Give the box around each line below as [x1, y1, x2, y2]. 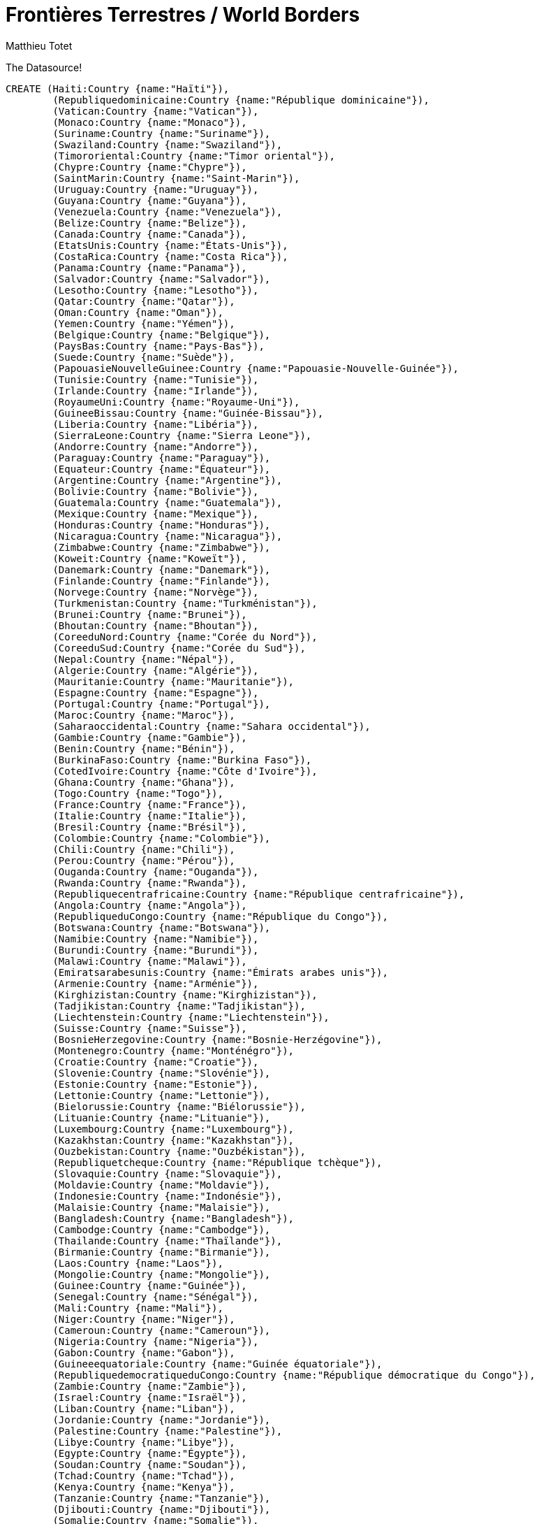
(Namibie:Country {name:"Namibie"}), [52, 933, 259, 944]
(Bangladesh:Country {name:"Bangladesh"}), [52, 1212, 295, 1224]
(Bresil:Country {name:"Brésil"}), [52, 821, 247, 833]
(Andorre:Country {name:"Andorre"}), [52, 440, 259, 452]
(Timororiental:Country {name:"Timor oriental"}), [52, 150, 336, 161]
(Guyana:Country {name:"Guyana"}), [52, 194, 247, 206]
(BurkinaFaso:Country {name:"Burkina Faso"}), [52, 754, 312, 765]
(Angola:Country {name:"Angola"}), [52, 899, 247, 911]
